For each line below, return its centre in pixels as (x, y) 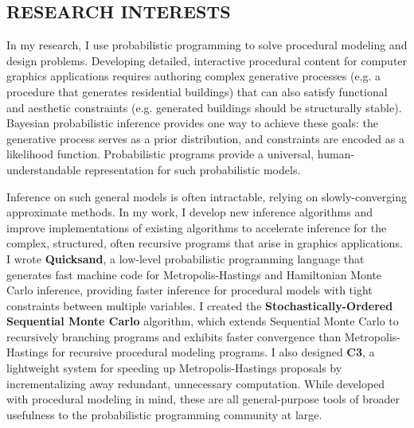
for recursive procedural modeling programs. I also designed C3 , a (213, 352)
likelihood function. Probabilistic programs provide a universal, (160, 154)
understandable (44, 169)
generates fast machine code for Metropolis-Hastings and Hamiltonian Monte (194, 274)
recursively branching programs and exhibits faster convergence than (174, 336)
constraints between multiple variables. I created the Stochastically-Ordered (200, 305)
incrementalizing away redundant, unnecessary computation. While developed (196, 383)
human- (336, 154)
